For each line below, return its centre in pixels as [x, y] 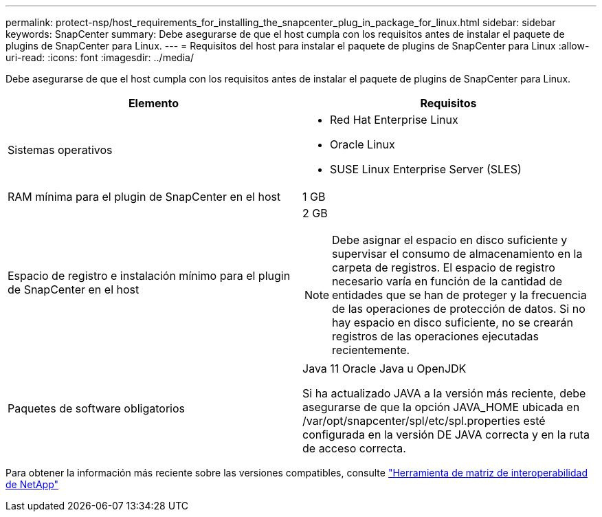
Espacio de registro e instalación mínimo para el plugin [149, 276]
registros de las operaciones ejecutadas [435, 336]
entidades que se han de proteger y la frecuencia [459, 295]
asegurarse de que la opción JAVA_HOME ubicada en [441, 407]
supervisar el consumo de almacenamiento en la [457, 254]
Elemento [154, 103]
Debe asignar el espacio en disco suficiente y [450, 240]
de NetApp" [32, 484]
